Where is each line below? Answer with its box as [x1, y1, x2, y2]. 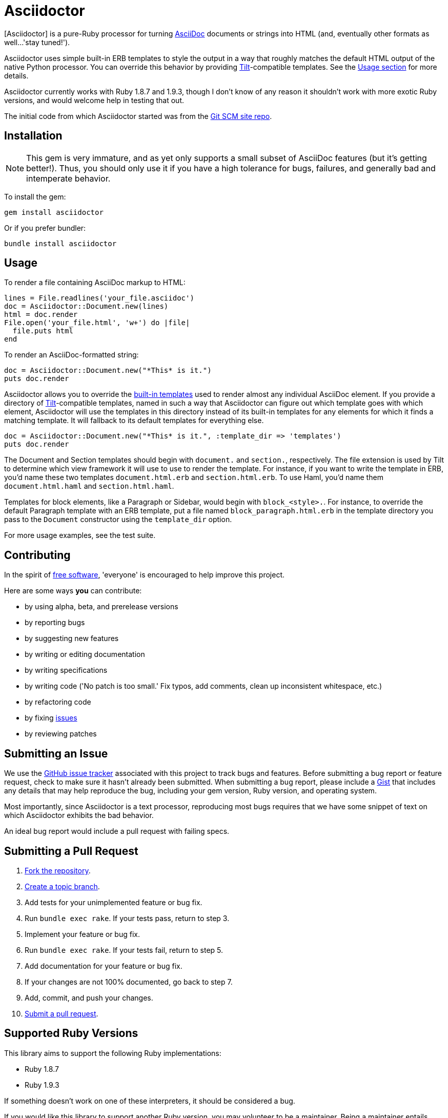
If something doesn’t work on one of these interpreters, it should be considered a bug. [4, 1096, 295, 1105]
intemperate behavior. [26, 173, 111, 184]
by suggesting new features [25, 634, 119, 643]
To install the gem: [4, 192, 66, 201]
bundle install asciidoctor [4, 239, 117, 248]
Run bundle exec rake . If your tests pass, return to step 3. [25, 913, 230, 923]
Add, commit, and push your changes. [25, 993, 153, 1002]
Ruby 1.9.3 [25, 1080, 59, 1089]
